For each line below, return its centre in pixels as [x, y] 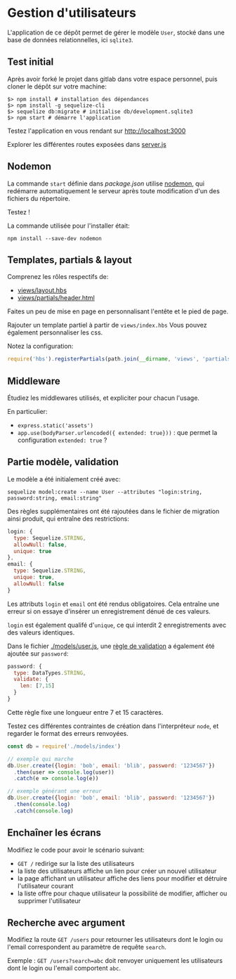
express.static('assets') [55, 426]
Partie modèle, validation [63, 462]
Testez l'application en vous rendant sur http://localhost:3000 [97, 131]
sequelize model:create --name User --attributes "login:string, [105, 492]
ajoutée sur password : [38, 653]
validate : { [31, 680]
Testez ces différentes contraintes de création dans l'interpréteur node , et [113, 726]
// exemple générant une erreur [54, 791]
